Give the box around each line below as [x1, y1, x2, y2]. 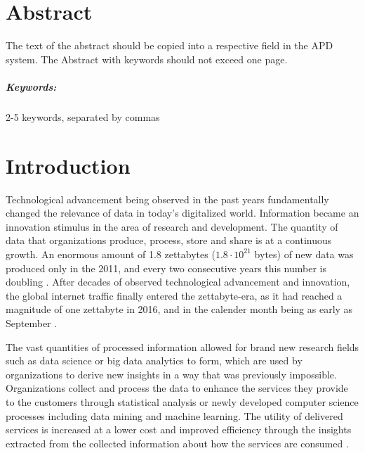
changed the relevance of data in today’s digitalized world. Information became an [6, 205, 359, 220]
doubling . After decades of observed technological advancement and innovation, [6, 274, 350, 289]
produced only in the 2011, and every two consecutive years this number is [6, 260, 327, 275]
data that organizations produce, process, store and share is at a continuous [6, 233, 332, 248]
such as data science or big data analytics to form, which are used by [6, 353, 303, 368]
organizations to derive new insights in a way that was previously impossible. [6, 366, 337, 381]
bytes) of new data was [254, 246, 354, 261]
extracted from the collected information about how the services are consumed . [6, 435, 349, 450]
